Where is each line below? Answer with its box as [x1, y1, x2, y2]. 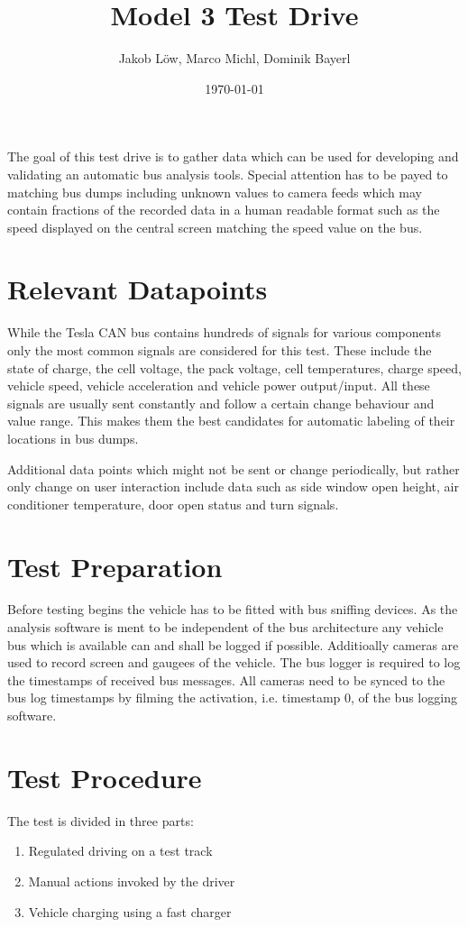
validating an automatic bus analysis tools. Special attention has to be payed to [7, 164, 448, 183]
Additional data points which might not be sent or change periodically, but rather [7, 459, 460, 478]
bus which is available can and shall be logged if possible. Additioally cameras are [7, 635, 459, 654]
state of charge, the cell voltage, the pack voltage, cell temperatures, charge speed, [7, 358, 462, 377]
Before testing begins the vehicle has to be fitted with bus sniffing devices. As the [7, 600, 458, 619]
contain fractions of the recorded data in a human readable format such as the [7, 200, 440, 219]
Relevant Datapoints [7, 271, 268, 307]
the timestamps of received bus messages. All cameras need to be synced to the [7, 670, 445, 689]
